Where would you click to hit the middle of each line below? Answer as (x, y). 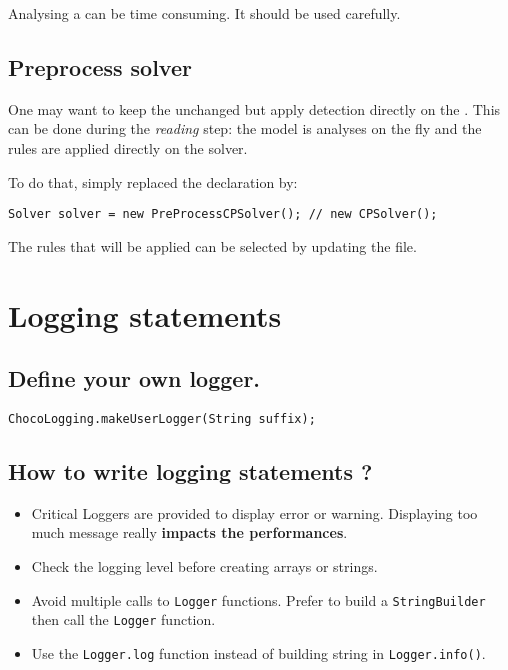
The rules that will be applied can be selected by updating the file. (212, 245)
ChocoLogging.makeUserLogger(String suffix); (162, 419)
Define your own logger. (134, 378)
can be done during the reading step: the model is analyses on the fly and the (245, 128)
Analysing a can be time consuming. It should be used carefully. (204, 13)
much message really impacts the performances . (189, 532)
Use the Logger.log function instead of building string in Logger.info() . (258, 652)
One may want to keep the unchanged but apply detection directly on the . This (254, 108)
